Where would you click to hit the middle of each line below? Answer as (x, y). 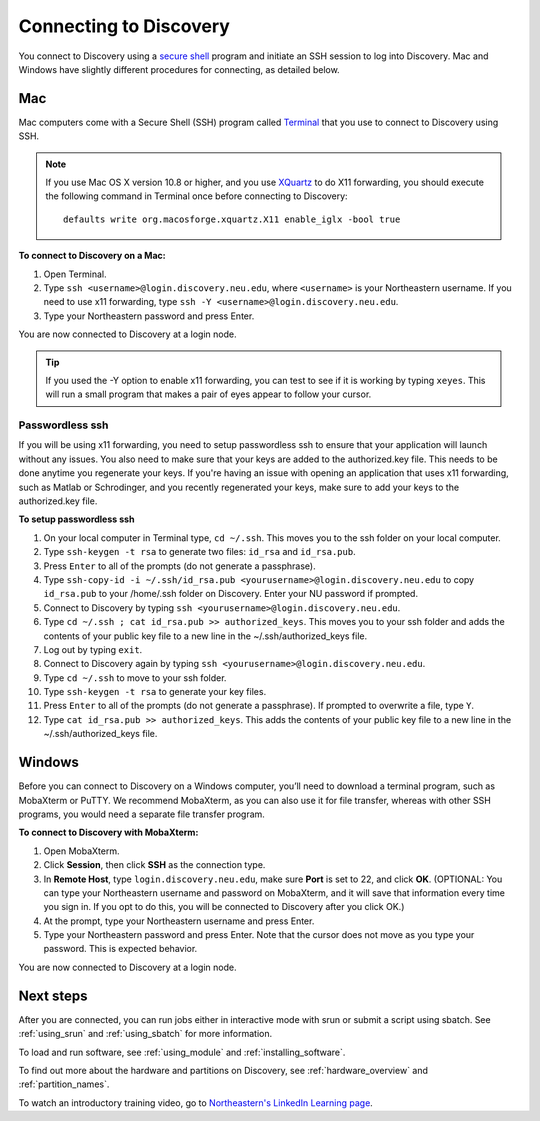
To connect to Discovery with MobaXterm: (108, 832)
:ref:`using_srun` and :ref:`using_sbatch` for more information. (145, 1034)
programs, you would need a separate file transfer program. (141, 814)
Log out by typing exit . (93, 649)
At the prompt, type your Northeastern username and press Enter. (179, 921)
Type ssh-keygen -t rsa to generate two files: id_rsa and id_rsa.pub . (199, 552)
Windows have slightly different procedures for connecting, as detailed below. (179, 69)
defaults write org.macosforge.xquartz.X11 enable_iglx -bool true (232, 219)
